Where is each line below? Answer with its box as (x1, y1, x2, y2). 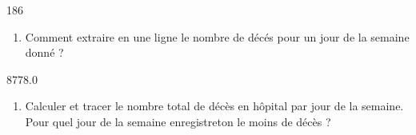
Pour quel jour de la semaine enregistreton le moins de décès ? (25, 113, 331, 129)
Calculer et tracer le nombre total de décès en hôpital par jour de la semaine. (25, 97, 404, 114)
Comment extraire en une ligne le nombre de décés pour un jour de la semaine (25, 28, 410, 45)
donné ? (25, 44, 64, 61)
